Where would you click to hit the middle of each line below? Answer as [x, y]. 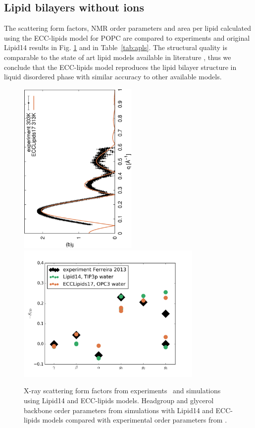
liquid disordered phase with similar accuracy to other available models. [113, 77]
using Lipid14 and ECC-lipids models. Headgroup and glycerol [119, 400]
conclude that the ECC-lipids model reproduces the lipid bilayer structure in [120, 67]
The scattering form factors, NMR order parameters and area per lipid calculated [127, 28]
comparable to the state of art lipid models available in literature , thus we [118, 57]
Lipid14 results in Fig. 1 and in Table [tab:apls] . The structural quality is [116, 47]
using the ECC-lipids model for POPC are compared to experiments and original [127, 37]
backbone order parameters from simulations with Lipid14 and [119, 410]
